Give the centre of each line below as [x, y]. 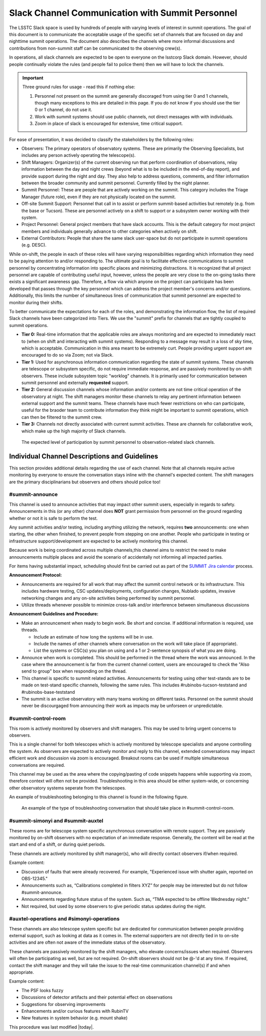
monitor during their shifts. [36, 302]
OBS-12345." [34, 878]
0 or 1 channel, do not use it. [64, 110]
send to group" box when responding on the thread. [74, 671]
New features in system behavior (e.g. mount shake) [75, 1018]
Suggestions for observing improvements [64, 1004]
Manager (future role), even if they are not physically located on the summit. [99, 197]
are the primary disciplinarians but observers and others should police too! [85, 482]
